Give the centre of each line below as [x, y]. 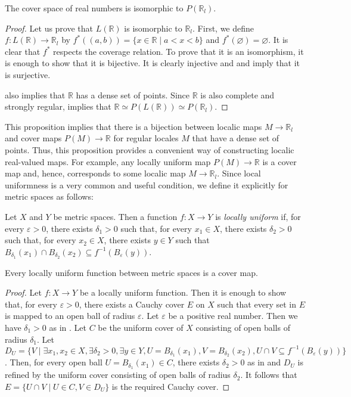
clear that [23, 51]
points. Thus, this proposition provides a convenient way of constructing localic [150, 149]
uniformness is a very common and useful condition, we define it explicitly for [147, 184]
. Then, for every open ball [54, 362]
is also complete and [237, 94]
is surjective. [28, 74]
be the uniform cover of [141, 327]
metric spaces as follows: [49, 196]
